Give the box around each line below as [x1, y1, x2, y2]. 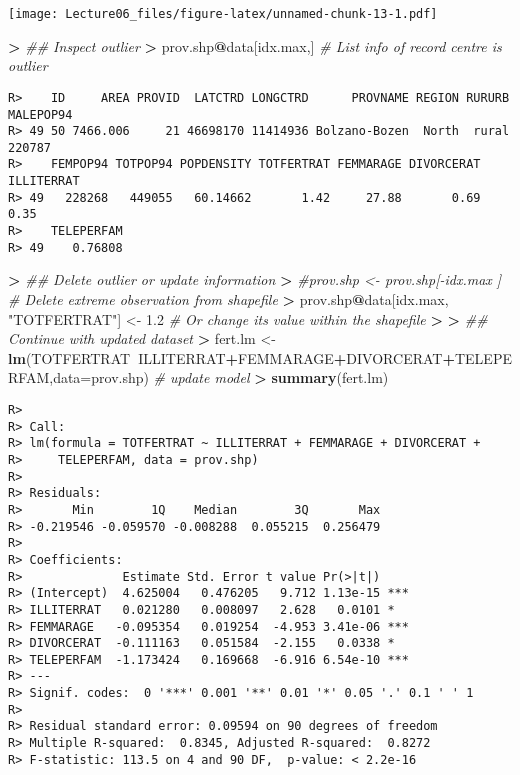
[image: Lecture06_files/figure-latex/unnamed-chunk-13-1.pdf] [8, 7, 438, 21]
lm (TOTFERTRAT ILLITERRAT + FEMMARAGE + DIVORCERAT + [8, 347, 455, 368]
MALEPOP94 [8, 107, 73, 122]
